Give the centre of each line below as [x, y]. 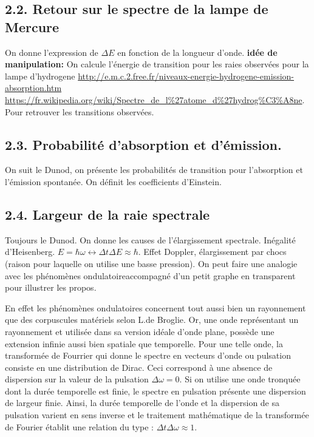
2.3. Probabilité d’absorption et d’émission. [143, 144]
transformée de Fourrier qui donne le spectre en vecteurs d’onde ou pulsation [148, 355]
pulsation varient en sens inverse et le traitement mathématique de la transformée [157, 415]
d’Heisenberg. [30, 252]
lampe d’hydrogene [40, 76]
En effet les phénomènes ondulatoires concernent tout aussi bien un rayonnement [155, 307]
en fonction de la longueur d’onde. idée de [197, 52]
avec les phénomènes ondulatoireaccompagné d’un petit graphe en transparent [150, 275]
